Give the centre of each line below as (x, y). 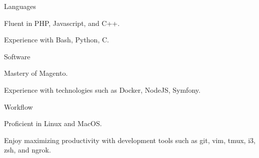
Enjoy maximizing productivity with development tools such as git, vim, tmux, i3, (130, 140)
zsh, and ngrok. (27, 150)
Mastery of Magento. (36, 73)
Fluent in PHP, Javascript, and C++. (62, 23)
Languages (20, 6)
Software (17, 56)
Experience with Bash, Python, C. (56, 40)
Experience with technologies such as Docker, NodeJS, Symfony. (102, 89)
